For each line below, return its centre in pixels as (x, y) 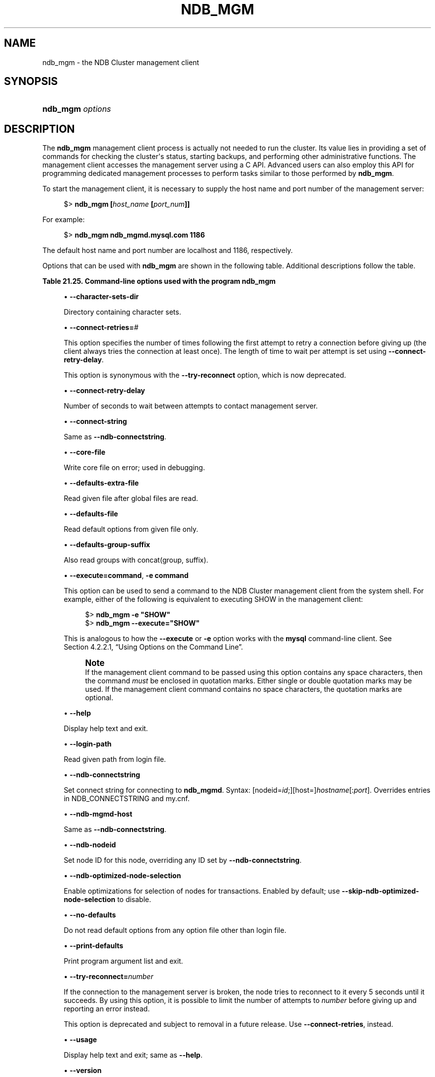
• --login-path (88, 744)
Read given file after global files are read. (131, 498)
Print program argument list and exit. (123, 961)
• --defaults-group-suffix (107, 545)
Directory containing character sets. (122, 312)
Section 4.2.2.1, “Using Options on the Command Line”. (153, 647)
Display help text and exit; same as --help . (133, 1055)
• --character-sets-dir (101, 297)
